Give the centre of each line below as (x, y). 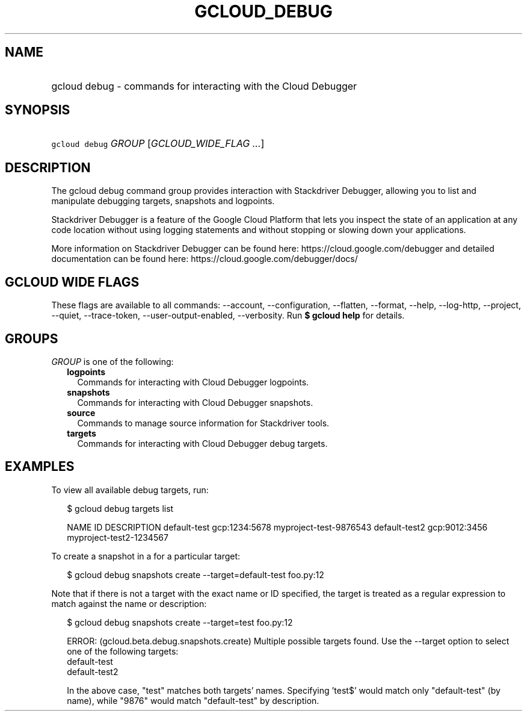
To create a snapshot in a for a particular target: (146, 556)
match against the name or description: (129, 603)
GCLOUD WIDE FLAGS (72, 282)
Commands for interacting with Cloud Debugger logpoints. (193, 382)
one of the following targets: (123, 651)
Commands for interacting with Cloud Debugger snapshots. (195, 402)
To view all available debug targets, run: (130, 490)
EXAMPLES (40, 467)
